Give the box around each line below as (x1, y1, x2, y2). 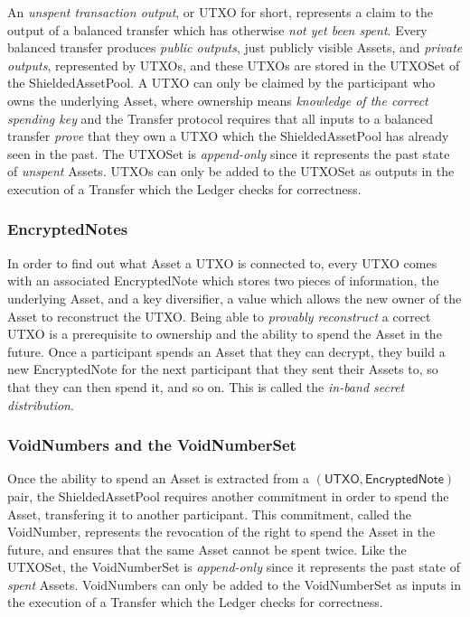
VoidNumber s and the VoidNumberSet (7, 434, 296, 456)
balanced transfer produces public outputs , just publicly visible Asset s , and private (7, 38, 463, 57)
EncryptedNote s (7, 218, 128, 240)
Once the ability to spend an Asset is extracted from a (7, 469, 310, 488)
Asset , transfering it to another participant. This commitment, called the (7, 504, 411, 523)
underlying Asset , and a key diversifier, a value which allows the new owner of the (7, 288, 462, 307)
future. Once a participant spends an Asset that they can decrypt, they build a (7, 341, 446, 360)
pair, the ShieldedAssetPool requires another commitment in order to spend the (7, 486, 449, 505)
